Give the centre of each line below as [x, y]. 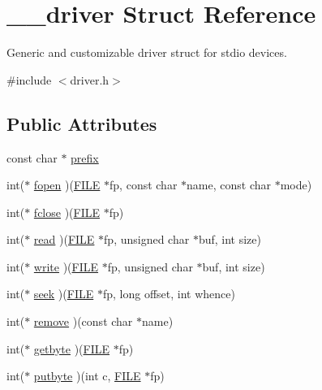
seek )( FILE [64, 294]
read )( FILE [64, 239]
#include [29, 79]
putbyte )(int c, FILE [87, 376]
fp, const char [144, 185]
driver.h [90, 79]
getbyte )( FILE [72, 348]
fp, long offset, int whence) [169, 294]
